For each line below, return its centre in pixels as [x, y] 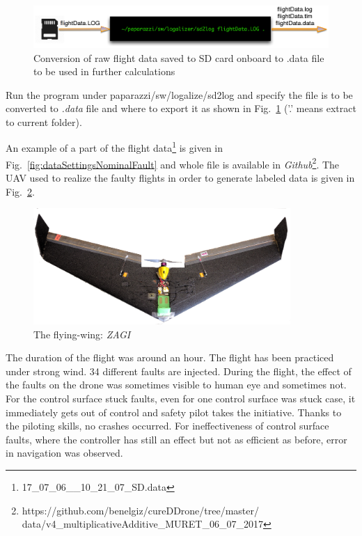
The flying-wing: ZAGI [82, 334]
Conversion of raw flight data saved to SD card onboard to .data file [179, 57]
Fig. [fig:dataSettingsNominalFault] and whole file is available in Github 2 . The [173, 163]
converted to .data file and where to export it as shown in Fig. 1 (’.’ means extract [181, 108]
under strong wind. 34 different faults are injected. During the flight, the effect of [179, 371]
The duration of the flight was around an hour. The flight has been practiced [170, 357]
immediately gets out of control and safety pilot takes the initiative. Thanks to [174, 412]
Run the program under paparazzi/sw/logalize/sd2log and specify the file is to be [179, 94]
